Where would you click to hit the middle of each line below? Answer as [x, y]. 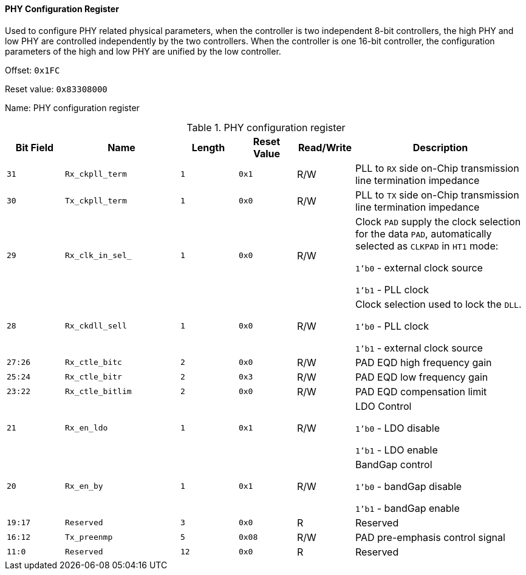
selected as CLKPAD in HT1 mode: [427, 246]
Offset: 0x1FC [32, 70]
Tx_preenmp [89, 537]
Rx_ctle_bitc [93, 362]
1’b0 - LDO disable [398, 428]
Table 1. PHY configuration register [266, 127]
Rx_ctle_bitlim [98, 392]
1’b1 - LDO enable [396, 450]
